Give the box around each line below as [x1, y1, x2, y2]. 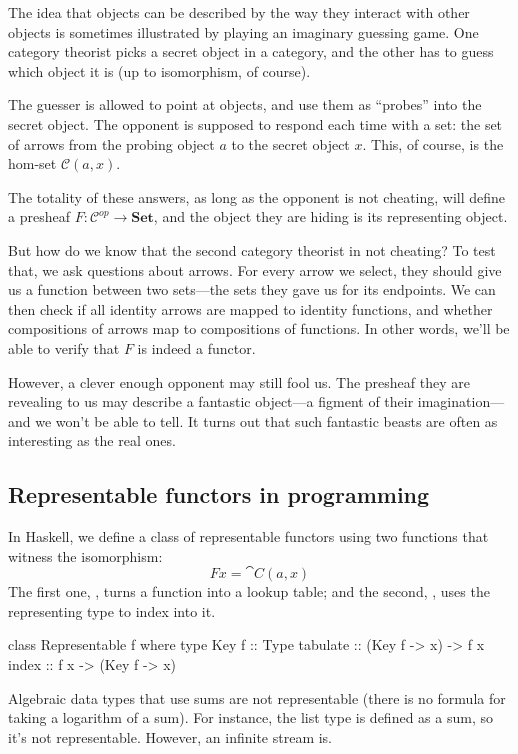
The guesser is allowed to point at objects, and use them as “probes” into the [8, 94, 482, 115]
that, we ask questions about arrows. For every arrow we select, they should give [8, 259, 502, 280]
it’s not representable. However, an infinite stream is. [8, 726, 333, 747]
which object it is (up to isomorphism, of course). [8, 60, 311, 81]
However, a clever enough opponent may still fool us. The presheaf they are [8, 371, 470, 392]
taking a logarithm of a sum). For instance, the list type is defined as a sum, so [8, 707, 493, 728]
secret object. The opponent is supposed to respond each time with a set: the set [8, 113, 503, 134]
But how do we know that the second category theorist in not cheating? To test [8, 239, 496, 260]
